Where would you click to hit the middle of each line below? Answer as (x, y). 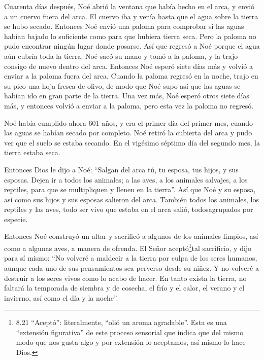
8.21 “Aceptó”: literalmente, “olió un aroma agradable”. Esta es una (121, 322)
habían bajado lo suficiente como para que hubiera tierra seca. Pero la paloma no (130, 36)
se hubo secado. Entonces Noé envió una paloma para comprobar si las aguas (124, 26)
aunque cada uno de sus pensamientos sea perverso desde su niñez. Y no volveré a (131, 267)
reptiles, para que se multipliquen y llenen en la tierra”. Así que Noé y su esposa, (130, 189)
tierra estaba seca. (32, 152)
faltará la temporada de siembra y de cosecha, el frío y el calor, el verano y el (124, 288)
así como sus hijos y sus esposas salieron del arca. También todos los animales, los (131, 199)
